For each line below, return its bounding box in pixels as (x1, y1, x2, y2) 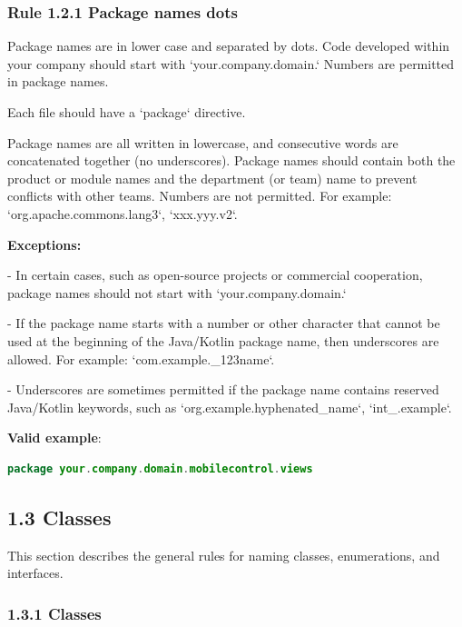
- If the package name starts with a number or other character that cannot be (7, 313, 440, 333)
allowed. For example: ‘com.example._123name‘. (7, 349, 275, 368)
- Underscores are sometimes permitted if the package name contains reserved (7, 380, 439, 399)
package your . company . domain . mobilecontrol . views (7, 462, 313, 475)
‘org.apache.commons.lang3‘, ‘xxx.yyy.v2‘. (7, 204, 238, 223)
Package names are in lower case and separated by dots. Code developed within (7, 36, 450, 55)
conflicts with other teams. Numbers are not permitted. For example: (7, 186, 392, 205)
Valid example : (7, 428, 102, 447)
